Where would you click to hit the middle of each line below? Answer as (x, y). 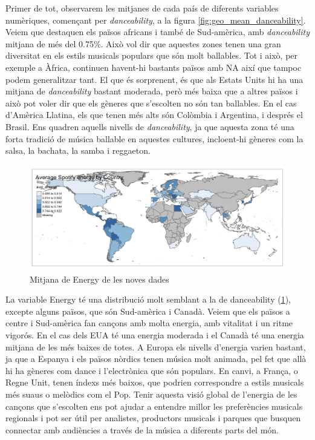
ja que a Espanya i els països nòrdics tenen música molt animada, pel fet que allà (156, 359)
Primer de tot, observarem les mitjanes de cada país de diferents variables (142, 8)
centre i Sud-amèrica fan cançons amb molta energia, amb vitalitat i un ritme (149, 323)
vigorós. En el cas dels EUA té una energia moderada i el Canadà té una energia (155, 335)
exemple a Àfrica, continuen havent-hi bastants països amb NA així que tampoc (154, 67)
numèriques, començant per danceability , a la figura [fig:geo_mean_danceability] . (156, 20)
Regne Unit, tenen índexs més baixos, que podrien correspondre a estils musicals (155, 382)
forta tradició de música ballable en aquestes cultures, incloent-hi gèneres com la (154, 138)
